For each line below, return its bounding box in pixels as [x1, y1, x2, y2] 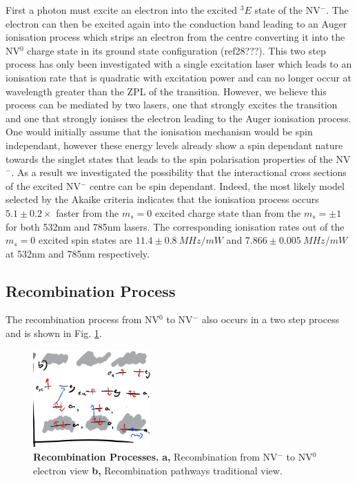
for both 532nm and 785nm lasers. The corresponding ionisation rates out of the [6, 219, 345, 233]
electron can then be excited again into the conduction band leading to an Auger [6, 16, 347, 30]
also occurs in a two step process [201, 312, 340, 327]
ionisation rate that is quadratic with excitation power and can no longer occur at [6, 70, 352, 84]
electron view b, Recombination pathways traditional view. [33, 463, 283, 477]
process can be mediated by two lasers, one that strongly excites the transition [6, 97, 338, 112]
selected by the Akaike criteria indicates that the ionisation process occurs [6, 192, 319, 206]
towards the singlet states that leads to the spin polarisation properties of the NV [6, 151, 351, 166]
